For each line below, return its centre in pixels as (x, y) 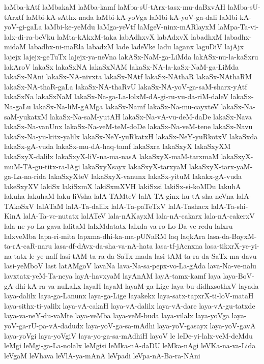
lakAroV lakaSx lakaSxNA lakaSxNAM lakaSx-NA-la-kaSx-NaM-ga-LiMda (122, 66)
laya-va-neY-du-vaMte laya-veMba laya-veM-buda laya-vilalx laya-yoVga (117, 315)
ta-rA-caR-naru (28, 246)
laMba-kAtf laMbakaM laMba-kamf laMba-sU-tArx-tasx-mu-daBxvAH (115, 7)
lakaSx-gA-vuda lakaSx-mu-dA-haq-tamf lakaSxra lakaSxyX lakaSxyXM (118, 146)
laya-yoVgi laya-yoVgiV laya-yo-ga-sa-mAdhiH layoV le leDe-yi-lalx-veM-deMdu (128, 335)
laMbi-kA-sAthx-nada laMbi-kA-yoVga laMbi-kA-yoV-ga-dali (122, 17)
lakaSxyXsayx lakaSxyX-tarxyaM (135, 166)
